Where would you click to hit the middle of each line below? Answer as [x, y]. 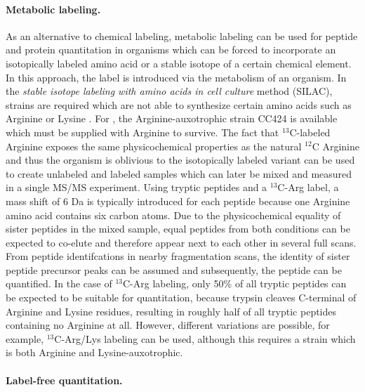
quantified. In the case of [59, 283]
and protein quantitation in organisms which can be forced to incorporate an [171, 50]
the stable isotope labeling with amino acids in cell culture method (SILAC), [169, 91]
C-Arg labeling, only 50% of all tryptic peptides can [235, 283]
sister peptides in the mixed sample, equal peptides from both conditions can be [178, 229]
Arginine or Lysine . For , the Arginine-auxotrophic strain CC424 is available [172, 118]
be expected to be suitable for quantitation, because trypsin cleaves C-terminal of [181, 298]
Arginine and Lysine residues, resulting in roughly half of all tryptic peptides [171, 311]
